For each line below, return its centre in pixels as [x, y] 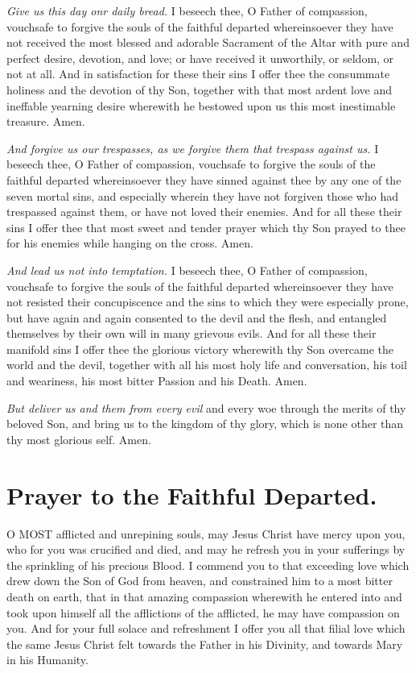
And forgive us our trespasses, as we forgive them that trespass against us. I [193, 148]
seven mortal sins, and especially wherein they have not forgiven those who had [202, 195]
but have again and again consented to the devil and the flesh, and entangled [197, 317]
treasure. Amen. [46, 121]
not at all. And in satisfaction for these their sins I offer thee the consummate [198, 74]
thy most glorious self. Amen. [79, 439]
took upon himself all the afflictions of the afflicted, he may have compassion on [203, 612]
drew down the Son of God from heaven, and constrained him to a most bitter [200, 581]
